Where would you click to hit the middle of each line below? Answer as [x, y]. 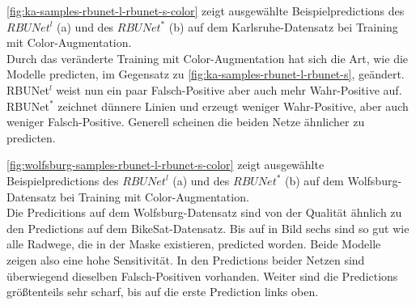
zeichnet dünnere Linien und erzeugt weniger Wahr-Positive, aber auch [233, 106]
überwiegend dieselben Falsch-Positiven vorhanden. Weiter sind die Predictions [202, 275]
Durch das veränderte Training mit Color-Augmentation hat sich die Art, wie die [208, 58]
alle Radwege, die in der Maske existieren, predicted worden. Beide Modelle [194, 244]
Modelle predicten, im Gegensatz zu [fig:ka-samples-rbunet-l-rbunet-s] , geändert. [206, 74]
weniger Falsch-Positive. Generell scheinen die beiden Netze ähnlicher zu [186, 122]
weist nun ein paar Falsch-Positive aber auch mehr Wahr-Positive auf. [229, 89]
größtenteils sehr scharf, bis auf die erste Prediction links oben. [163, 292]
